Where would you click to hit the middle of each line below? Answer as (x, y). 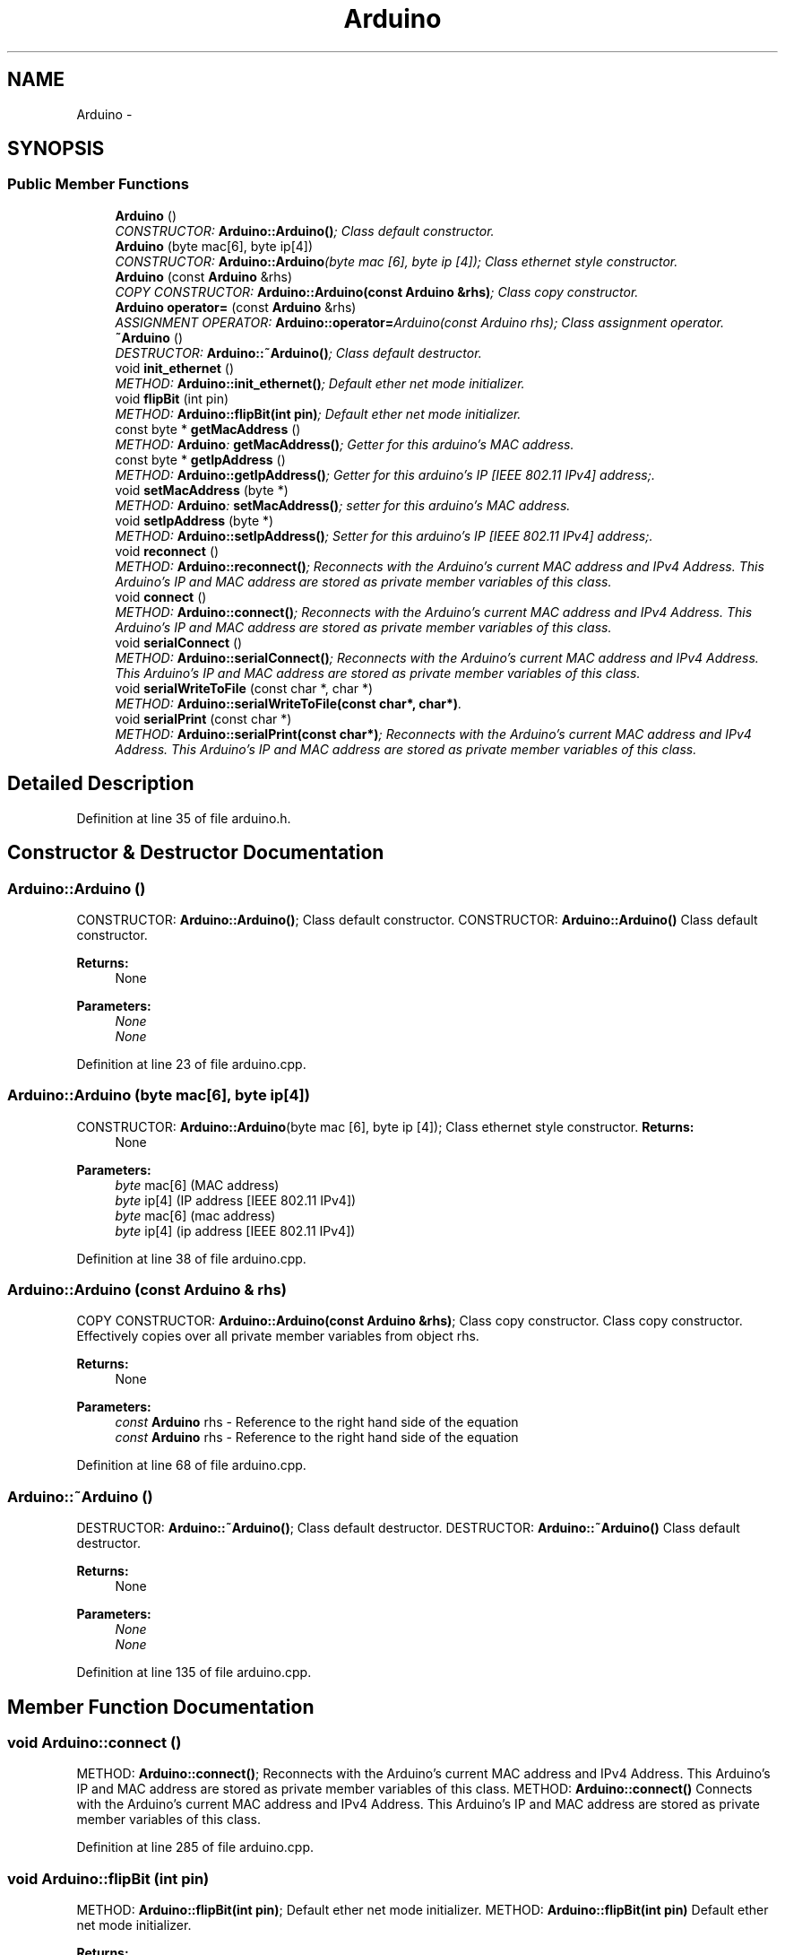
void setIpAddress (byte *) (194, 520)
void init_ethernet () (175, 368)
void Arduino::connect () (95, 1742)
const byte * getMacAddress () (208, 429)
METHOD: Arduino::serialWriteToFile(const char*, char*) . (289, 703)
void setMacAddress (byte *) (202, 490)
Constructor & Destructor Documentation (196, 853)
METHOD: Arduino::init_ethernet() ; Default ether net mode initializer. (320, 383)
